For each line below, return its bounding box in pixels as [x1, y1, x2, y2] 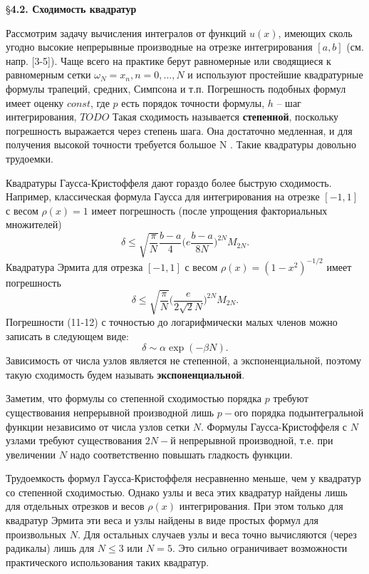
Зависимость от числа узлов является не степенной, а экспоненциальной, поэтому [6, 353, 362, 368]
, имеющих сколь [278, 25, 353, 40]
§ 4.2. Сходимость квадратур [6, 1, 137, 16]
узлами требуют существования [6, 433, 142, 448]
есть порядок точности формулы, [121, 95, 265, 110]
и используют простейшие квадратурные [187, 67, 363, 82]
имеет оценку [6, 95, 64, 110]
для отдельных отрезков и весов [6, 498, 145, 513]
